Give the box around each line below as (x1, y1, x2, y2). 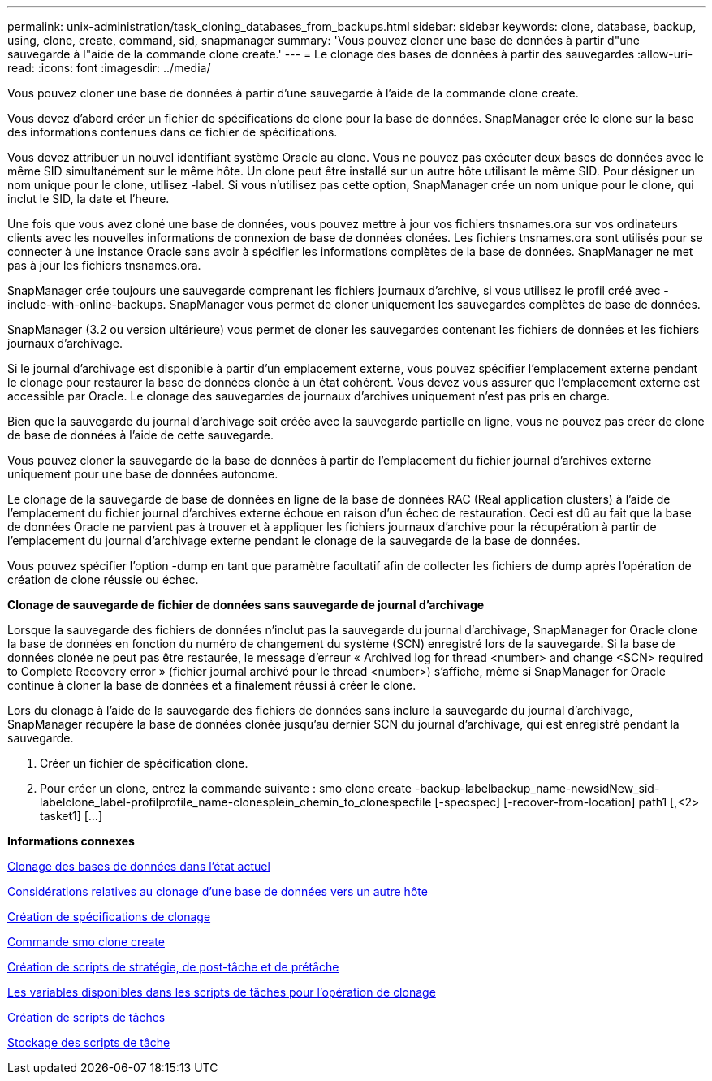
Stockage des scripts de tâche (7, 1036, 170, 1049)
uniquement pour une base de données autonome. (7, 467, 278, 481)
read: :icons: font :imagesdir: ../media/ (7, 61, 211, 75)
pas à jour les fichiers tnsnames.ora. (7, 258, 201, 272)
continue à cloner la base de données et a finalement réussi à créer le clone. (7, 678, 416, 692)
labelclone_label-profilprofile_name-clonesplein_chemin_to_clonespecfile (40, 795, 432, 809)
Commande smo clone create (7, 935, 165, 949)
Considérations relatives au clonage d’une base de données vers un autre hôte (7, 884, 428, 898)
